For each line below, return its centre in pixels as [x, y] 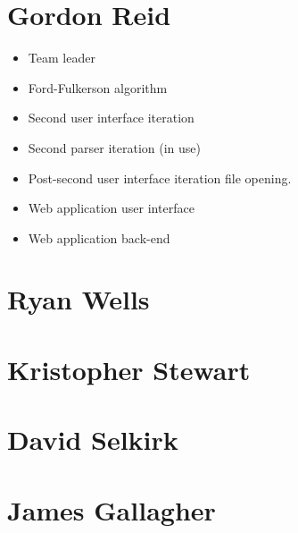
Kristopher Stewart [129, 369]
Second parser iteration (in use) [114, 147]
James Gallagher [112, 509]
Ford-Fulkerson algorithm [98, 87]
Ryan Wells [79, 299]
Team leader [62, 58]
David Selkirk [93, 440]
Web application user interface [111, 208]
